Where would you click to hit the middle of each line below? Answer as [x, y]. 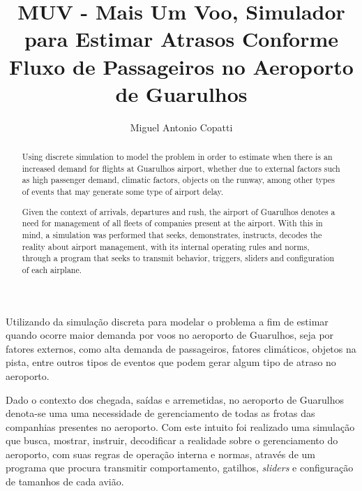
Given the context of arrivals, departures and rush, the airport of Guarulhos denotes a [179, 211]
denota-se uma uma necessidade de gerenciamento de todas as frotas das [160, 413]
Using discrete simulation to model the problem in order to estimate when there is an [177, 157]
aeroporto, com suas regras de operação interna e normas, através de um [160, 454]
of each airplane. [52, 269]
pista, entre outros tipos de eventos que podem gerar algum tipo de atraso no [171, 362]
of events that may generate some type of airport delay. [123, 192]
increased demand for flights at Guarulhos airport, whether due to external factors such [181, 168]
